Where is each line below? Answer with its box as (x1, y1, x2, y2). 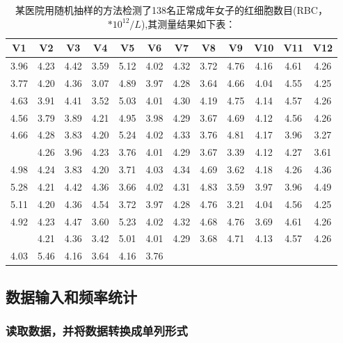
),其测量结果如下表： (141, 16, 236, 31)
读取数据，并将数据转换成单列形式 (6, 322, 188, 340)
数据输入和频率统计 (6, 285, 137, 307)
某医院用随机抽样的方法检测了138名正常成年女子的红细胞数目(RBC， (15, 3, 328, 17)
